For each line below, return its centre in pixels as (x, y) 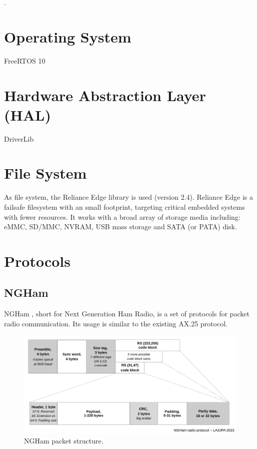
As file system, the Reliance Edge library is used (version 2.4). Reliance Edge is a (128, 197)
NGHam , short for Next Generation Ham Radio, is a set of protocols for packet (127, 314)
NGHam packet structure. (64, 440)
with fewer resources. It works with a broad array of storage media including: (122, 216)
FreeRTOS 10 (25, 60)
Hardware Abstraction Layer (105, 95)
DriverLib (19, 138)
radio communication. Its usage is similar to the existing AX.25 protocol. (116, 323)
